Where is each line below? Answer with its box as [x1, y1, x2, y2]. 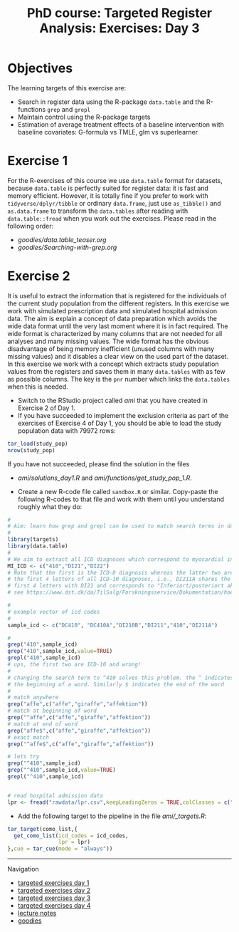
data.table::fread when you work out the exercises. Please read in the [7, 214, 217, 222]
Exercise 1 [7, 153, 68, 169]
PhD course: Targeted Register [27, 5, 212, 21]
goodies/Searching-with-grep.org [17, 243, 117, 251]
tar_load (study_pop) [7, 440, 69, 447]
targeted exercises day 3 [17, 894, 91, 902]
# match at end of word [7, 721, 78, 728]
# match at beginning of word [7, 707, 97, 715]
